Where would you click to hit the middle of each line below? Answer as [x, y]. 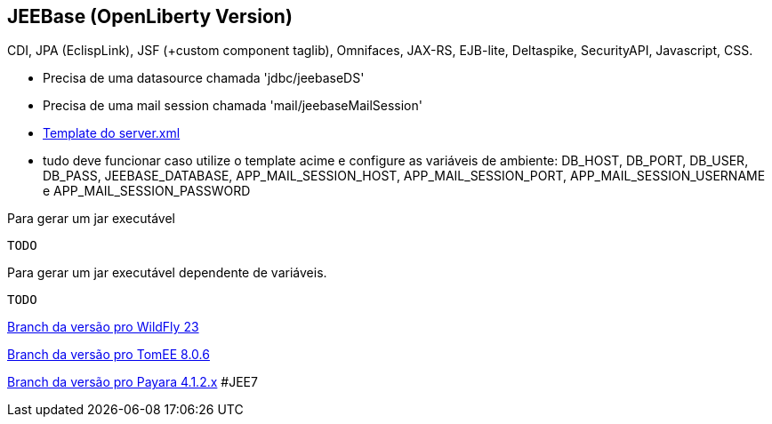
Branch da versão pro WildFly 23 [103, 327]
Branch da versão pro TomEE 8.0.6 [109, 355]
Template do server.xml [112, 133]
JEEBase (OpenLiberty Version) [150, 16]
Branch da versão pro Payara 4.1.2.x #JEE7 [133, 382]
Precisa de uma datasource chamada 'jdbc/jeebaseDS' [204, 78]
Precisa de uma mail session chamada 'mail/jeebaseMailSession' [233, 106]
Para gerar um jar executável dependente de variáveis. [167, 273]
